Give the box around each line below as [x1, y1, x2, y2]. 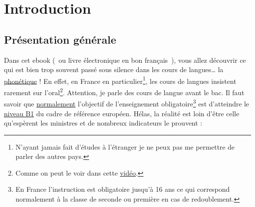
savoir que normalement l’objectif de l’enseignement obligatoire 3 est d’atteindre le [4, 97, 249, 108]
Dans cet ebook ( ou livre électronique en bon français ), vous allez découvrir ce [4, 54, 246, 65]
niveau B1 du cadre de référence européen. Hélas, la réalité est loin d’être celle [4, 108, 239, 118]
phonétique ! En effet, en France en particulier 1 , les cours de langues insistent [4, 74, 236, 86]
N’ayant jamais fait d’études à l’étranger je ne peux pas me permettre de [15, 141, 235, 152]
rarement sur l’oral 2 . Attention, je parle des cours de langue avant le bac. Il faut [4, 86, 245, 97]
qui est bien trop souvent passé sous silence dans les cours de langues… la [4, 64, 224, 75]
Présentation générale [4, 31, 116, 47]
